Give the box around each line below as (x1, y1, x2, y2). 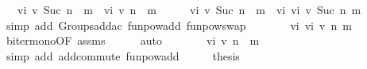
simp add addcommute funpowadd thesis (6, 47, 240, 64)
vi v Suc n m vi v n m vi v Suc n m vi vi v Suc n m (17, 2, 361, 17)
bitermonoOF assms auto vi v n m (6, 32, 260, 49)
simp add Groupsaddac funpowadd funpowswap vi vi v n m (6, 16, 352, 33)
